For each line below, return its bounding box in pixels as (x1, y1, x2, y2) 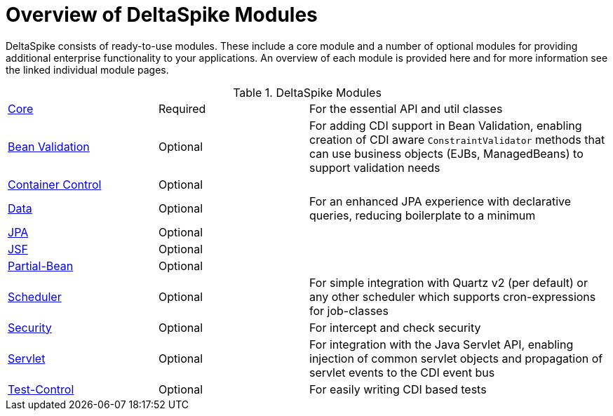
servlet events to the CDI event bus (309, 365, 495, 380)
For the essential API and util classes (309, 101, 503, 116)
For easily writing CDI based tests (309, 382, 487, 396)
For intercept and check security (309, 320, 481, 335)
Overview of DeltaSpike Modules (6, 3, 318, 27)
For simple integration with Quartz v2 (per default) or (309, 275, 588, 290)
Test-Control (8, 382, 74, 396)
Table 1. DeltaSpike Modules (233, 85, 382, 100)
